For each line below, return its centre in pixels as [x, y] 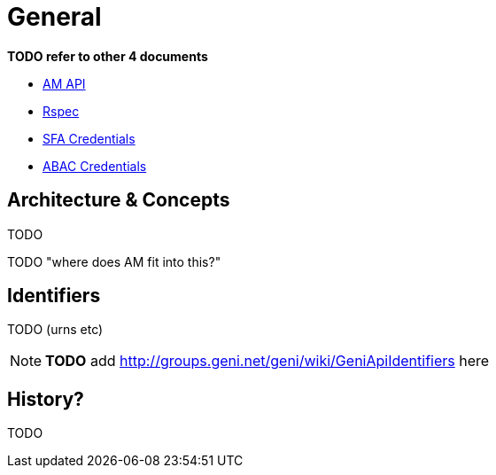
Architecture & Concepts [119, 200]
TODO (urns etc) [55, 330]
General [54, 17]
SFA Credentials [89, 138]
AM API [64, 83]
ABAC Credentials [95, 166]
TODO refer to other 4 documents [108, 56]
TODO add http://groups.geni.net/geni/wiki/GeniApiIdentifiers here [267, 361]
